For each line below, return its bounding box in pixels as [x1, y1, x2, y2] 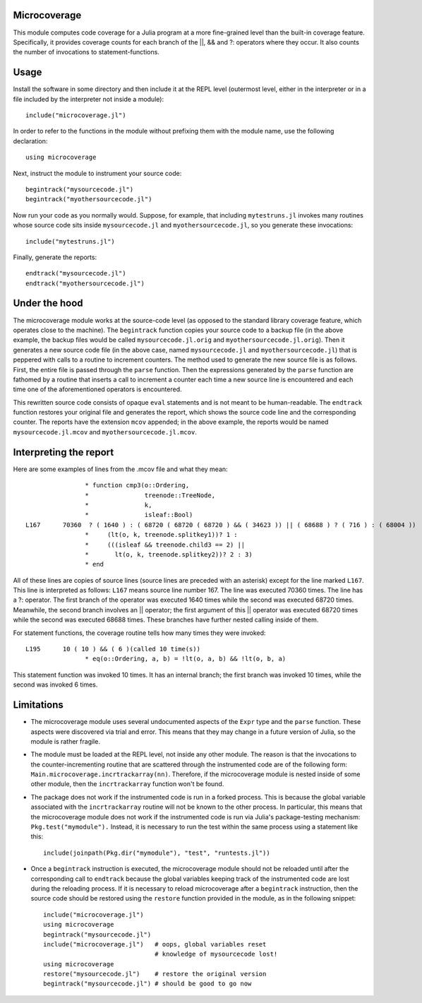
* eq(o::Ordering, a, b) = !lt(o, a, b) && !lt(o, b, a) [85, 655, 287, 663]
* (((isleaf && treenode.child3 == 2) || [85, 540, 246, 549]
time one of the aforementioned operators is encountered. [13, 385, 183, 393]
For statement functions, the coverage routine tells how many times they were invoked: [13, 629, 266, 637]
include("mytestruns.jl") [25, 237, 116, 245]
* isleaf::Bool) [85, 511, 193, 519]
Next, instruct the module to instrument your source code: [13, 169, 182, 177]
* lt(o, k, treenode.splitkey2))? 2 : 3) [85, 550, 253, 558]
